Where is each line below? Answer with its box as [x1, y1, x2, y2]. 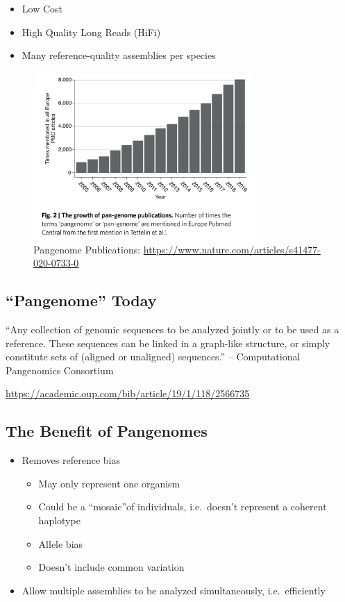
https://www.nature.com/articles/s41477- [143, 242, 321, 256]
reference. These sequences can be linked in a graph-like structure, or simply [6, 335, 330, 350]
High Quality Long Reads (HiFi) [22, 24, 161, 39]
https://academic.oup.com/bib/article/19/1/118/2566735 [6, 386, 250, 401]
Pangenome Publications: [33, 242, 141, 256]
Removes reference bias [22, 453, 120, 467]
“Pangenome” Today [6, 290, 157, 311]
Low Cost [22, 1, 62, 15]
